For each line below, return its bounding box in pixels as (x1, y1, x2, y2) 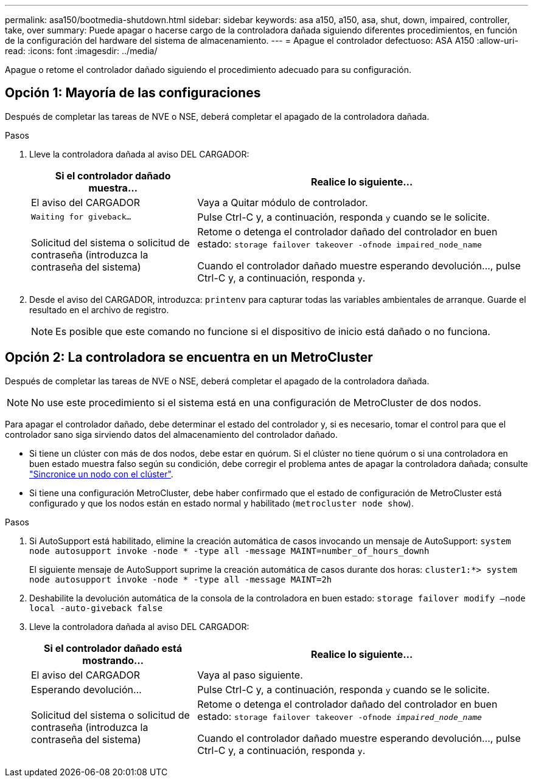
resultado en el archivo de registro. (29, 304, 169, 315)
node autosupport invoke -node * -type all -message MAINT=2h (29, 574, 332, 584)
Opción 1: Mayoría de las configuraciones (5, 85, 261, 101)
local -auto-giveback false (29, 603, 163, 613)
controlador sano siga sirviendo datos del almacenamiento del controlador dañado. (5, 429, 338, 440)
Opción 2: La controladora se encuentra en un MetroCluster (5, 350, 373, 365)
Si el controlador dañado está (44, 642, 183, 654)
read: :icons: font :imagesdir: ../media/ (5, 46, 158, 56)
